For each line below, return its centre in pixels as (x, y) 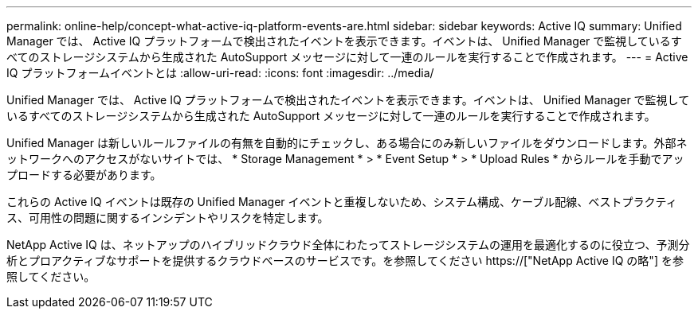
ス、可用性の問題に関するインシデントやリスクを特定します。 (168, 218)
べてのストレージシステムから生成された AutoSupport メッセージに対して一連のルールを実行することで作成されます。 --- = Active (347, 57)
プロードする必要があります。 (84, 175)
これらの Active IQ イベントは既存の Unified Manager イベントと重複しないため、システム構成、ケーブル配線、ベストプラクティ (342, 202)
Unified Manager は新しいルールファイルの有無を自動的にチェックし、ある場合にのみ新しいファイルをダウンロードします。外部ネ (347, 143)
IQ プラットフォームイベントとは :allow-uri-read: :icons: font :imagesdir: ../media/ (220, 73)
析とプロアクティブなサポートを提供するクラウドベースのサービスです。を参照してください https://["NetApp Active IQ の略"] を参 (345, 261)
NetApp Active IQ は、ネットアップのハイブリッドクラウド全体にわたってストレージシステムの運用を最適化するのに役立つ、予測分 (348, 245)
